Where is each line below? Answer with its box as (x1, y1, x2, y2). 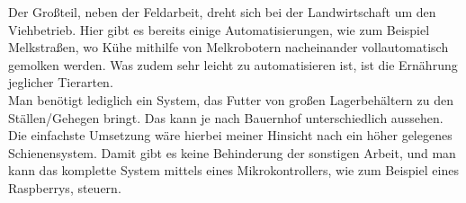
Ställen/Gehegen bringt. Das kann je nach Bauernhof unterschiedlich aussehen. (8, 108, 444, 127)
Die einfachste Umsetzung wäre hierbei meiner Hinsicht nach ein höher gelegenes (8, 126, 453, 145)
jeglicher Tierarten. (8, 73, 113, 92)
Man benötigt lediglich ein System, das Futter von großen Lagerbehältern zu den (8, 90, 454, 109)
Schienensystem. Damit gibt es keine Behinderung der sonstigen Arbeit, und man (8, 143, 456, 162)
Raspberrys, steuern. (8, 178, 121, 197)
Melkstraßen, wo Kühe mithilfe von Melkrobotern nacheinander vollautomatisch (8, 38, 449, 57)
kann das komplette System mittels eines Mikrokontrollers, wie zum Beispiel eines (8, 161, 459, 180)
